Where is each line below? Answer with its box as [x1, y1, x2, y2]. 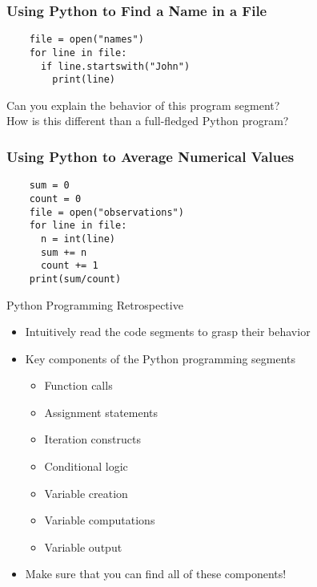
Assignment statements [44, 403, 158, 420]
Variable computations [44, 512, 155, 528]
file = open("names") [29, 34, 144, 46]
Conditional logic [44, 458, 128, 475]
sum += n [40, 246, 87, 258]
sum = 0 [29, 180, 70, 192]
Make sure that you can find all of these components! [25, 565, 287, 582]
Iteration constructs [44, 431, 141, 447]
